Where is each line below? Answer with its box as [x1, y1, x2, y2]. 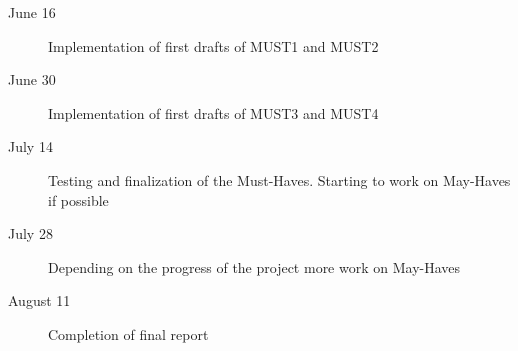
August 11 [8, 290, 71, 311]
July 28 [8, 223, 53, 244]
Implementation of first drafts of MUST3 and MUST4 [48, 102, 379, 123]
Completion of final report [48, 323, 209, 344]
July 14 [8, 136, 53, 157]
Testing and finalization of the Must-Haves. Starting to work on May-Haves [48, 169, 511, 190]
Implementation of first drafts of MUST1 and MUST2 [48, 35, 379, 56]
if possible [48, 189, 109, 210]
